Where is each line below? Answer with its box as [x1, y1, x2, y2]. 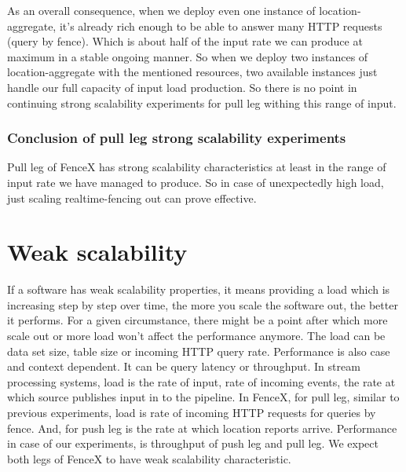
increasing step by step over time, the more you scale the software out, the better [7, 296, 398, 313]
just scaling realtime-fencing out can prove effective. [7, 189, 257, 206]
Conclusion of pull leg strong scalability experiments [7, 128, 346, 148]
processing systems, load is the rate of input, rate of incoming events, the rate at [7, 373, 396, 390]
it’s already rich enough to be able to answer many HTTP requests [59, 17, 382, 34]
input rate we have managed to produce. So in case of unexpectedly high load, [7, 174, 384, 190]
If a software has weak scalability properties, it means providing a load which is [7, 281, 390, 298]
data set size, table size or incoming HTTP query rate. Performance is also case [7, 342, 390, 359]
